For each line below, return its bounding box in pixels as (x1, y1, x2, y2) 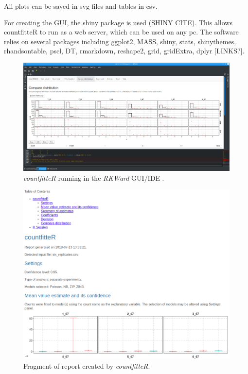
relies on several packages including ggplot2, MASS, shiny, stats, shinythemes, (4, 36, 236, 46)
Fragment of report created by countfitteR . (23, 360, 150, 371)
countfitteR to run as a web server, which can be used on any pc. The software (4, 27, 239, 37)
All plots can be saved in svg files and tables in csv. (4, 1, 158, 11)
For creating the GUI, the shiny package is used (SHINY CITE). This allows (4, 17, 232, 27)
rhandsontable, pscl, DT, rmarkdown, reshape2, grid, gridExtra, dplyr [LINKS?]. (4, 46, 245, 56)
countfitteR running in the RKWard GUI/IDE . (23, 172, 164, 183)
